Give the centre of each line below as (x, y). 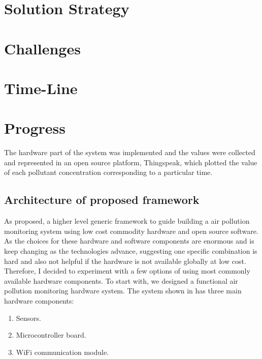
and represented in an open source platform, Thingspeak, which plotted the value (131, 162)
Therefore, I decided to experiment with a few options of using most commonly (127, 271)
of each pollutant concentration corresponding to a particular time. (108, 172)
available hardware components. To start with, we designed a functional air (121, 280)
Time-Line (41, 88)
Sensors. (28, 318)
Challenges (42, 48)
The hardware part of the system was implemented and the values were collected (130, 152)
